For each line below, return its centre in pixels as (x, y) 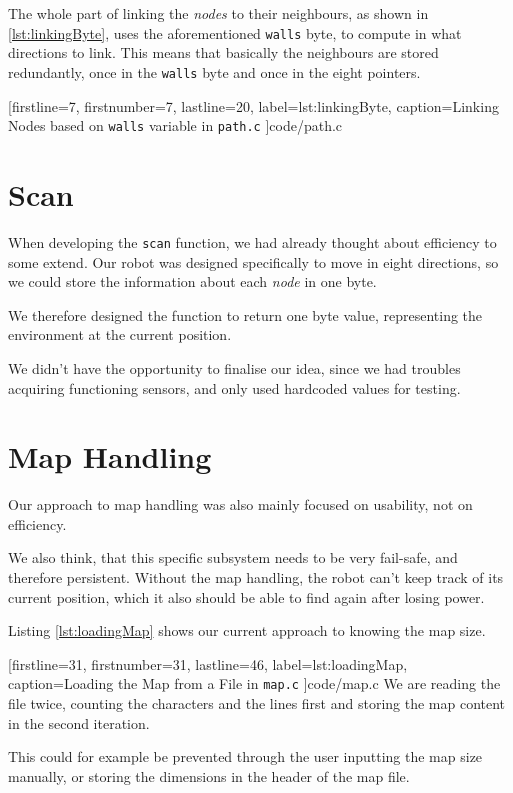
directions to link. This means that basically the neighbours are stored (223, 52)
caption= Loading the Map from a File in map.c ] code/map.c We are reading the (254, 683)
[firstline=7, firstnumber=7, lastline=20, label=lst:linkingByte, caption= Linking (253, 105)
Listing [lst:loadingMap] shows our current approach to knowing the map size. (247, 630)
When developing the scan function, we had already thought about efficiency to (252, 241)
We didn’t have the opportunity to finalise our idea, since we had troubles (234, 367)
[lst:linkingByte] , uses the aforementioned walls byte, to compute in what (235, 32)
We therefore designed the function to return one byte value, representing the (245, 314)
